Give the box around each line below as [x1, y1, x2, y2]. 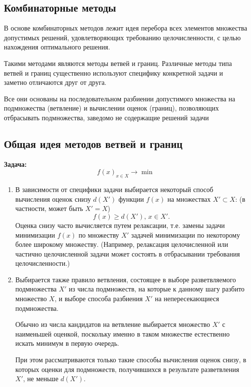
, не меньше [23, 373, 59, 384]
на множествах [167, 193, 211, 204]
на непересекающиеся [155, 293, 219, 304]
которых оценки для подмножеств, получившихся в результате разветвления [15, 364, 239, 374]
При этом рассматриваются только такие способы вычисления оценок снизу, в [15, 355, 247, 365]
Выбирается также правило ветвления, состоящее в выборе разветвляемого [15, 274, 236, 284]
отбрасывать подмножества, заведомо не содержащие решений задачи [4, 112, 209, 122]
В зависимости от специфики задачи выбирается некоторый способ [15, 184, 213, 194]
